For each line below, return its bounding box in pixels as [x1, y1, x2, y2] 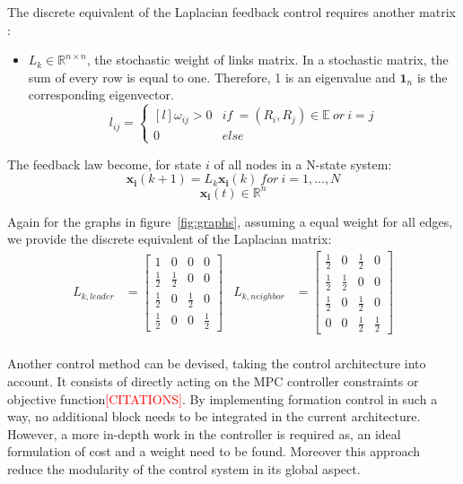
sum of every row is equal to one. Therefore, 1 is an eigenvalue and [28, 67, 396, 86]
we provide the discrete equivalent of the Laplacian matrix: [7, 229, 332, 248]
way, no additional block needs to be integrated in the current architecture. [7, 407, 421, 426]
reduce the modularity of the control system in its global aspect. [7, 459, 361, 478]
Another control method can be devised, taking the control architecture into [7, 354, 426, 373]
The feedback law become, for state [7, 154, 202, 173]
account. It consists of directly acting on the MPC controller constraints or [7, 371, 419, 390]
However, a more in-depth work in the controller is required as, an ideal [7, 424, 401, 443]
